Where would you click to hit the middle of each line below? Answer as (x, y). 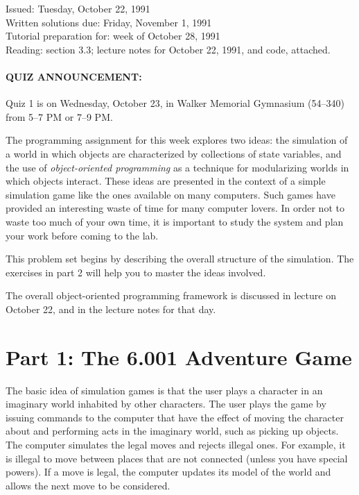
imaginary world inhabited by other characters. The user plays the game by (166, 404)
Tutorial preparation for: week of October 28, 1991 (113, 36)
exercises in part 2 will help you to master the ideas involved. (136, 272)
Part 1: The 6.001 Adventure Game (179, 356)
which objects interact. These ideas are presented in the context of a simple (166, 181)
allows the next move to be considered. (88, 485)
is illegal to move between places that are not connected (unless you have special (177, 458)
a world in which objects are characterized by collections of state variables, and (174, 153)
